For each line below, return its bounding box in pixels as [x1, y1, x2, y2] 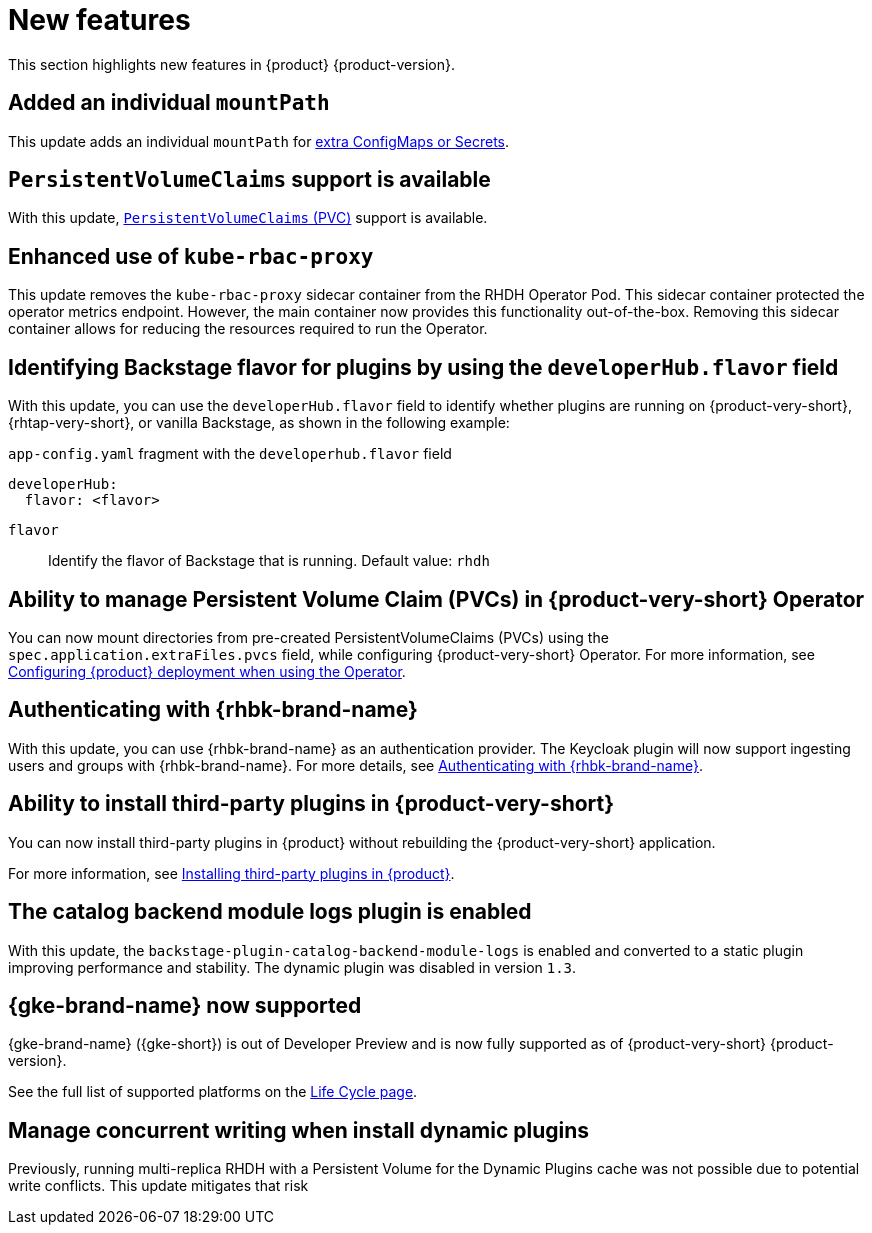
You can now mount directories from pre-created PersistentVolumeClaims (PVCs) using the [8, 628, 609, 646]
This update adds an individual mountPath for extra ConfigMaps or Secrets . [8, 132, 510, 150]
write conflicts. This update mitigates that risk [8, 1177, 309, 1195]
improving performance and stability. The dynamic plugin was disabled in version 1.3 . [8, 958, 577, 976]
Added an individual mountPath [8, 90, 330, 116]
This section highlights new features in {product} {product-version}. [8, 55, 455, 73]
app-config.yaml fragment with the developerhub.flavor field [8, 445, 452, 463]
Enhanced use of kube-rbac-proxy [8, 243, 374, 269]
